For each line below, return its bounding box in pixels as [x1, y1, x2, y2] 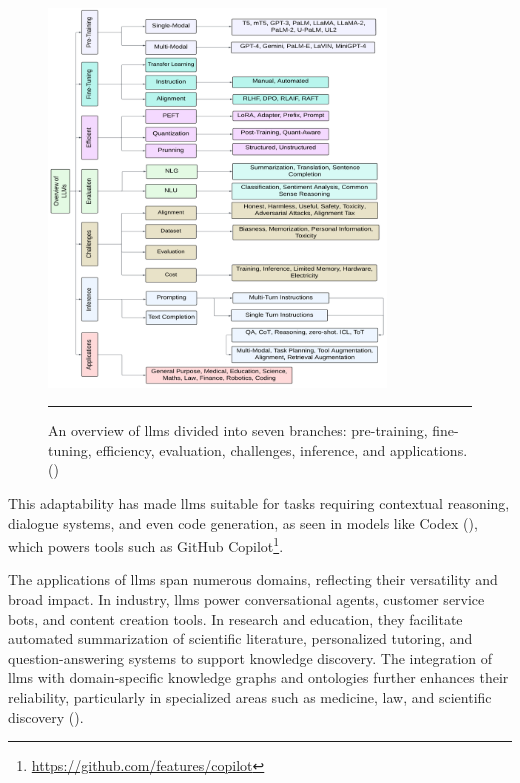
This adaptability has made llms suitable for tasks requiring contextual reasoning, [8, 492, 510, 513]
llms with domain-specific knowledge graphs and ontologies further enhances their [8, 667, 509, 688]
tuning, [48, 439, 92, 460]
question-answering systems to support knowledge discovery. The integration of [8, 647, 493, 668]
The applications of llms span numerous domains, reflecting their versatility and [8, 569, 498, 590]
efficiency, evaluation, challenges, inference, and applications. [96, 439, 468, 460]
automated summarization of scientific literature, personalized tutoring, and [8, 628, 473, 649]
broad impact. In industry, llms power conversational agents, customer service [8, 588, 485, 609]
